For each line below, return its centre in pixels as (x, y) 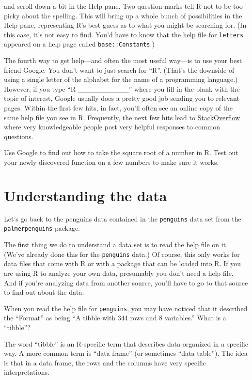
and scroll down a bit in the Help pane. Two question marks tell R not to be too (123, 6)
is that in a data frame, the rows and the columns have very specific (105, 362)
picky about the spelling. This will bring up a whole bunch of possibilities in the (123, 15)
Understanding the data (86, 195)
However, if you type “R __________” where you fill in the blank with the (122, 88)
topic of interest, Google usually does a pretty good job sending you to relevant (122, 98)
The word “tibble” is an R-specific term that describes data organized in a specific (126, 343)
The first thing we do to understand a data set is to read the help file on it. (116, 245)
